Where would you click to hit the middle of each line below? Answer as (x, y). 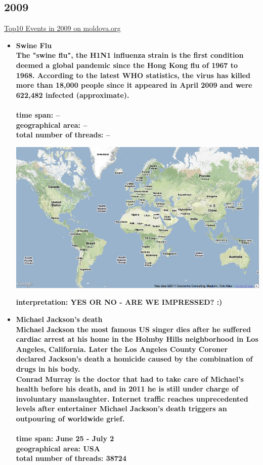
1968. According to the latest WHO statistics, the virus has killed (133, 75)
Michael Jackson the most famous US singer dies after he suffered (134, 329)
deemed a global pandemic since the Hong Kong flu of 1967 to (127, 65)
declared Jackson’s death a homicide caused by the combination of (134, 359)
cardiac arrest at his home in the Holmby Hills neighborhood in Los (137, 339)
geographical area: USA (58, 448)
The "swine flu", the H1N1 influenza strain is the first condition (130, 55)
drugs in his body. (48, 368)
